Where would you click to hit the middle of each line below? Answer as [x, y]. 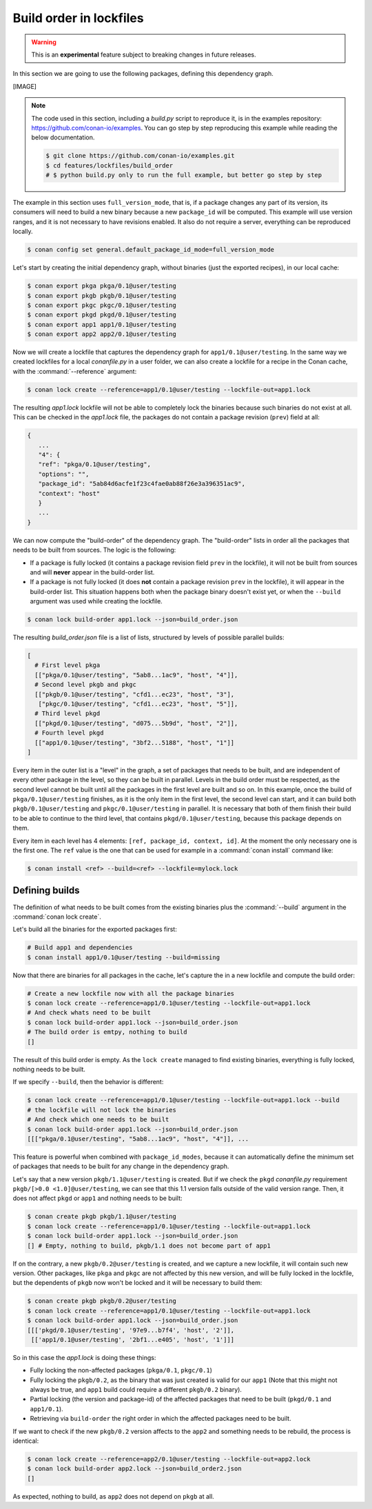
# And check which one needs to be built [98, 1120]
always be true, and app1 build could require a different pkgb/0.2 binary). [136, 1390]
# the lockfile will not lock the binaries [102, 1110]
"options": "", [64, 474]
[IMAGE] [25, 86]
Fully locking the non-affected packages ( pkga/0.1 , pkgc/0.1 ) [121, 1370]
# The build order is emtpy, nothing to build [107, 1032]
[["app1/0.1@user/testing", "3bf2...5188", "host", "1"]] [135, 742]
